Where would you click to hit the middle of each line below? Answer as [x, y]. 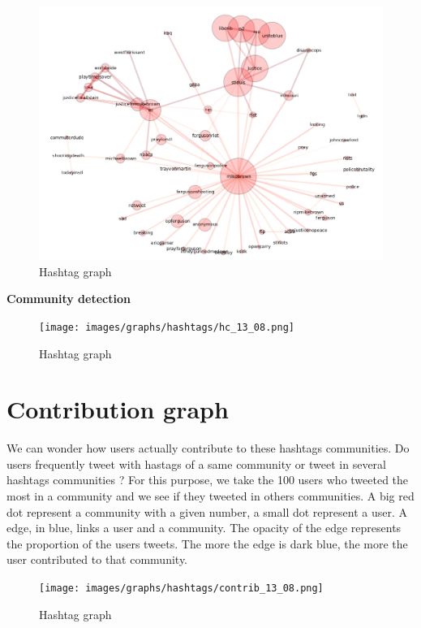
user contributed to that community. [97, 559]
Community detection [69, 299]
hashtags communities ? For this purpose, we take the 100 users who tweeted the [208, 480]
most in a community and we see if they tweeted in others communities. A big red [210, 496]
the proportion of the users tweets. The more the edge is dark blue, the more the [207, 543]
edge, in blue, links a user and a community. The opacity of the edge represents [204, 528]
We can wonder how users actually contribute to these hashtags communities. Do [208, 448]
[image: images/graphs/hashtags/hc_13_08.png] [167, 327]
